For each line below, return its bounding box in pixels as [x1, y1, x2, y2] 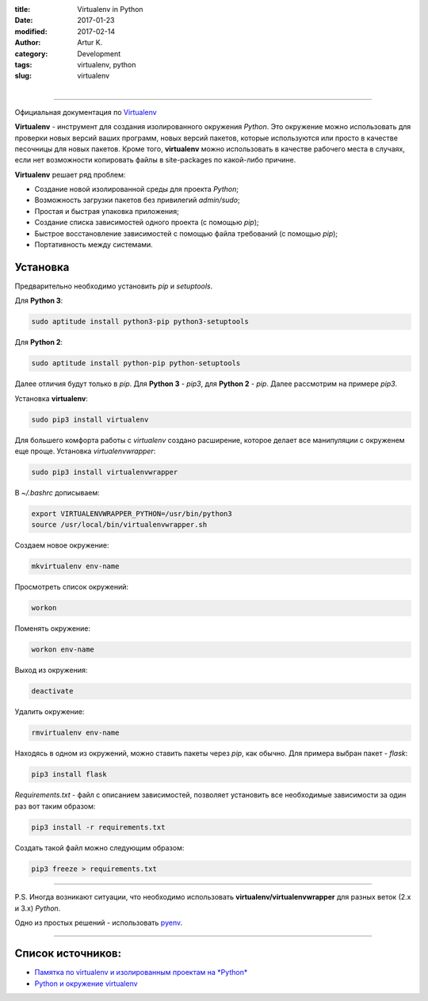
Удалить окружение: [14, 707, 85, 716]
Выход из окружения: [14, 666, 88, 675]
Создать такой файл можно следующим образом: [14, 842, 185, 852]
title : [14, 5, 31, 13]
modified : [14, 26, 48, 36]
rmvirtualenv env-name [31, 728, 120, 737]
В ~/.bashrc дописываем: [14, 487, 101, 497]
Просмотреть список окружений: [14, 583, 129, 592]
